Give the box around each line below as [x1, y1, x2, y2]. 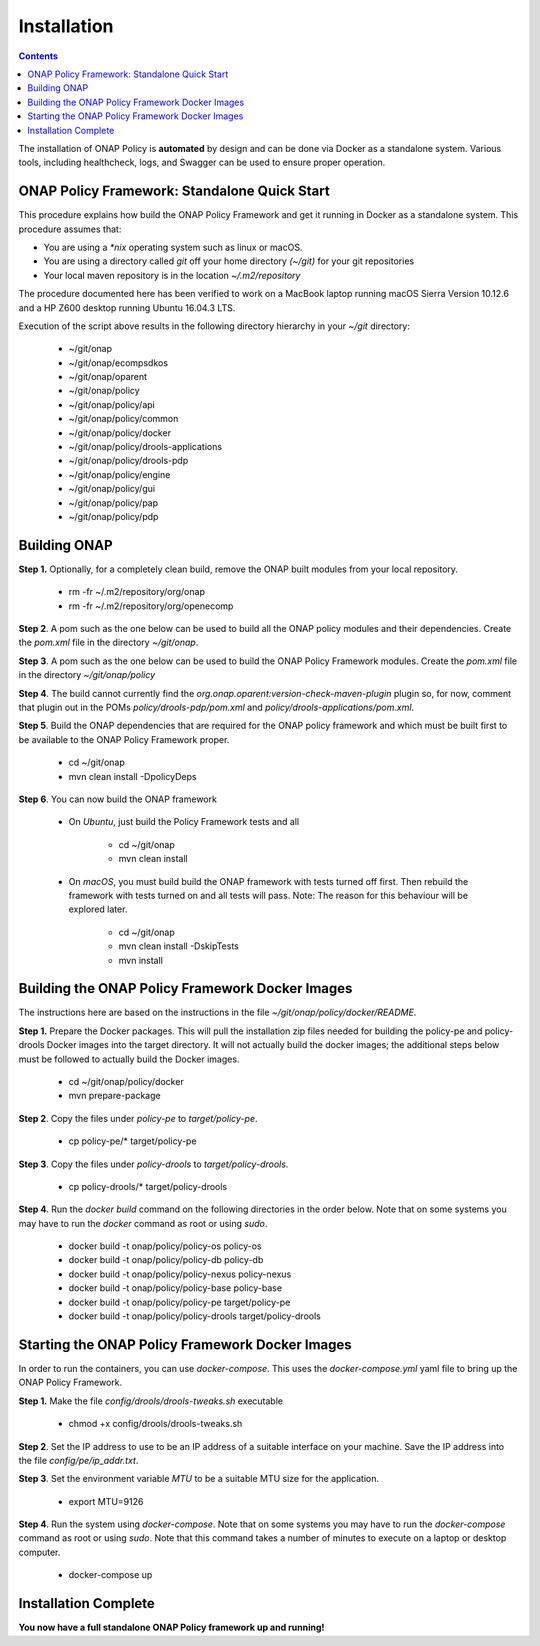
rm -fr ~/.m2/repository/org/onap [68, 586, 205, 598]
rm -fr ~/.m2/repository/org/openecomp [68, 600, 234, 612]
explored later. [68, 903, 128, 915]
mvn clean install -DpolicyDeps [68, 770, 197, 782]
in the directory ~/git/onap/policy [18, 669, 156, 681]
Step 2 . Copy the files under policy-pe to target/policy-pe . [18, 1112, 259, 1124]
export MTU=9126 [68, 1495, 144, 1507]
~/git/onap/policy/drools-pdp [68, 455, 189, 467]
